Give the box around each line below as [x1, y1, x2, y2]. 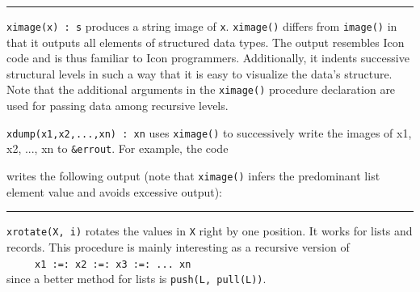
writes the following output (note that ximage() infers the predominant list [6, 167, 380, 184]
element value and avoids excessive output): [6, 183, 222, 200]
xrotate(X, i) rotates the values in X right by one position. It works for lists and [6, 222, 413, 239]
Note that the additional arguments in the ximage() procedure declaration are [6, 81, 396, 98]
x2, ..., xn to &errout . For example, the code [6, 140, 229, 157]
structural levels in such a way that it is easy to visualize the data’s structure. [6, 65, 393, 82]
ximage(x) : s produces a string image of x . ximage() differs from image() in [6, 18, 397, 34]
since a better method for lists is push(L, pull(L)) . [6, 270, 267, 287]
